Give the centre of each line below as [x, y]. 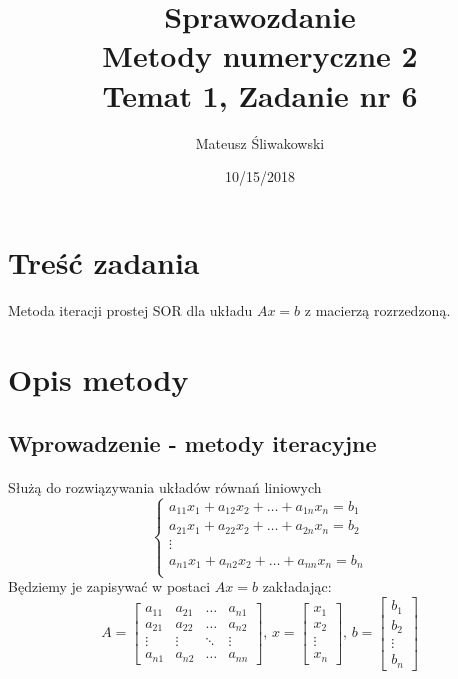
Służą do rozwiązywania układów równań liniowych [165, 486]
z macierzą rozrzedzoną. [377, 310]
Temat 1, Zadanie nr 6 [260, 94]
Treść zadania [104, 261]
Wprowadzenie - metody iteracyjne [192, 442]
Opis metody [98, 379]
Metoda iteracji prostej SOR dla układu [130, 310]
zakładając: [297, 586]
